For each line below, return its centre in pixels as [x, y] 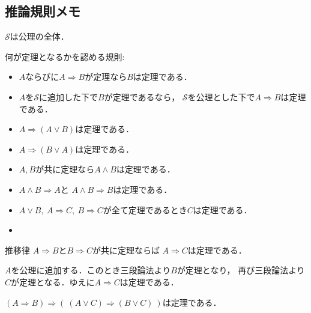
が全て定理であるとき [145, 209]
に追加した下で [69, 96]
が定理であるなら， [142, 96]
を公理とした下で [221, 96]
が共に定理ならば [126, 250]
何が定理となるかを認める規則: [65, 56]
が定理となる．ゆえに [53, 281]
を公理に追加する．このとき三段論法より [91, 270]
